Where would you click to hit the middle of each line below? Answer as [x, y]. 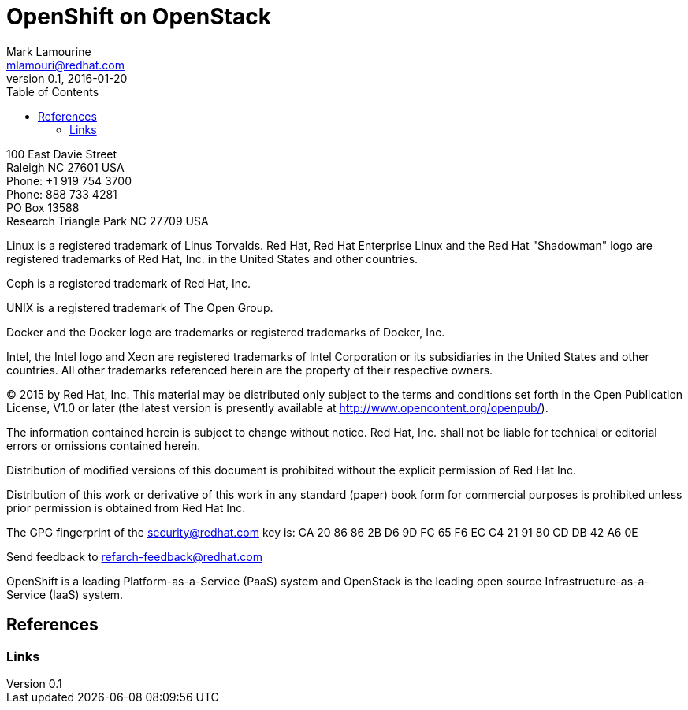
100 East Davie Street [62, 154]
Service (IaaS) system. [65, 594]
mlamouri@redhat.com [65, 65]
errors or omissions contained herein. [104, 445]
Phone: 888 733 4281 [62, 194]
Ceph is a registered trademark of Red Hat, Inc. [129, 283]
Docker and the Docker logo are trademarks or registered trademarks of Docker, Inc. [226, 332]
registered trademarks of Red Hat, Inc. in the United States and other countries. [212, 258]
